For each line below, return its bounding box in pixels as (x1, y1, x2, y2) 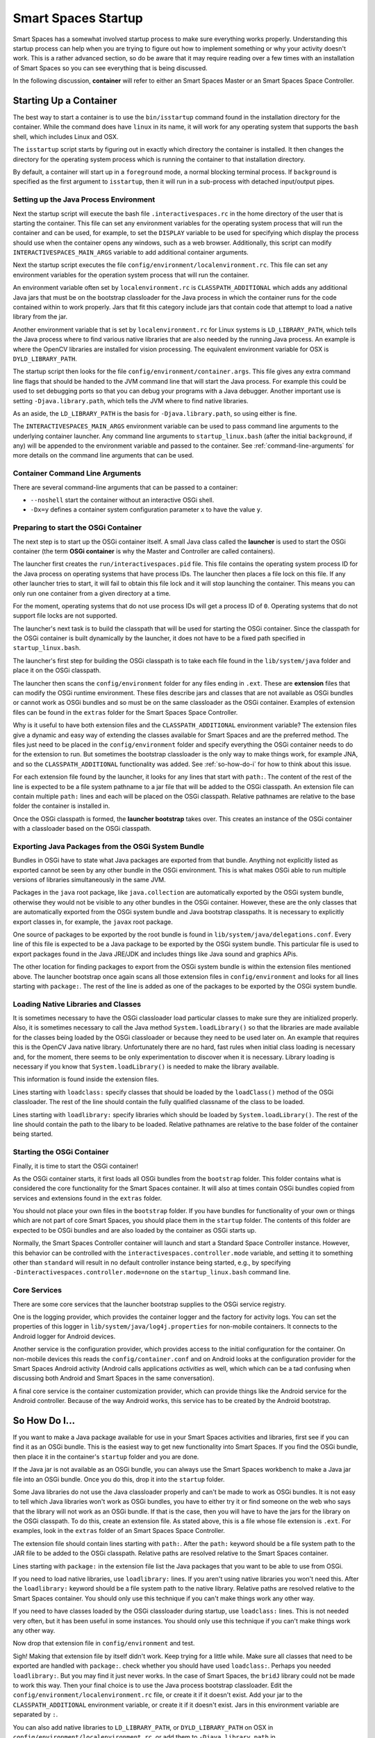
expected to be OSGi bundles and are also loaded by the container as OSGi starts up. (12, 1226, 257, 1234)
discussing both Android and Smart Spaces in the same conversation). (12, 1374, 215, 1383)
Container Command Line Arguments (12, 469, 142, 478)
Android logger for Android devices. (12, 1332, 116, 1340)
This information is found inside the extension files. (12, 1075, 159, 1084)
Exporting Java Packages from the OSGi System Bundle (12, 841, 205, 851)
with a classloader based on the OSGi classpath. (12, 825, 152, 833)
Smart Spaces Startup (12, 10, 144, 26)
